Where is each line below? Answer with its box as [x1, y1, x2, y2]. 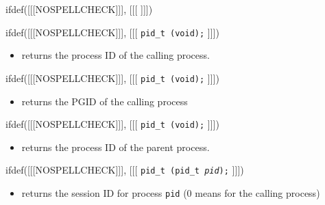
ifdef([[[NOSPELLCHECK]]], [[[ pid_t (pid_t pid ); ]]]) [5, 163, 244, 177]
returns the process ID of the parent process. [21, 139, 210, 154]
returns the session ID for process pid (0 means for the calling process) [21, 186, 320, 200]
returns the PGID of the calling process [21, 94, 188, 108]
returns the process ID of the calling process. [21, 48, 210, 62]
